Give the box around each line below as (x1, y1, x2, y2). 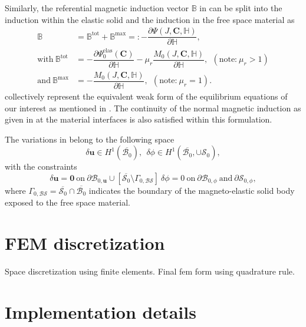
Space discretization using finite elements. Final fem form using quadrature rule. (5, 265, 295, 278)
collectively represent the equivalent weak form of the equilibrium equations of (5, 90, 288, 102)
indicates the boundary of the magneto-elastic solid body (88, 184, 295, 196)
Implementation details (5, 299, 196, 323)
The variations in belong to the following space (5, 133, 175, 145)
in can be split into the (199, 2, 282, 14)
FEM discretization (5, 231, 165, 255)
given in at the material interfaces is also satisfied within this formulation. (5, 113, 272, 125)
